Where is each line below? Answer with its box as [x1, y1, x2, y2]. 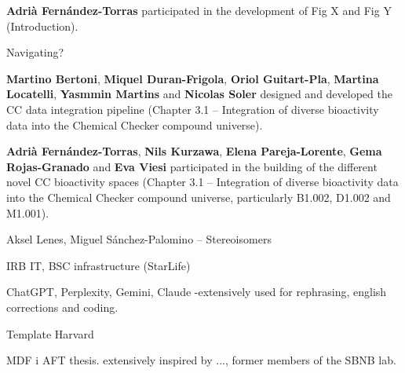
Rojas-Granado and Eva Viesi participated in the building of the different [6, 158, 378, 174]
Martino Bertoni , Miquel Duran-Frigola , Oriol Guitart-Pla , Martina [6, 70, 379, 86]
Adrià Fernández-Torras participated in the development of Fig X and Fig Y [6, 2, 392, 18]
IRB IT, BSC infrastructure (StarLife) [6, 257, 191, 273]
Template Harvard [6, 325, 94, 342]
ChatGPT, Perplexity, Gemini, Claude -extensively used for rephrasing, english [6, 283, 387, 300]
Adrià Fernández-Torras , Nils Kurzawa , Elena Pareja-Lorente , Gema [6, 143, 382, 159]
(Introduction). [6, 17, 78, 34]
